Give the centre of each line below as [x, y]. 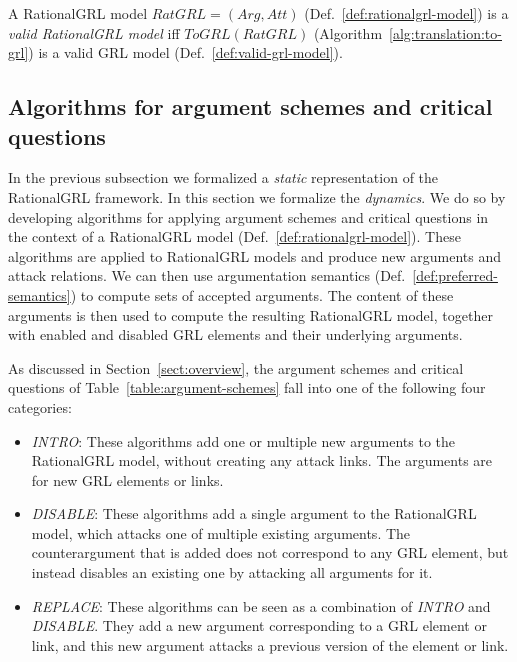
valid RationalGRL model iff [94, 32]
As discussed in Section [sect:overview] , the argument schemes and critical [236, 367]
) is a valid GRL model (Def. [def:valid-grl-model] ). [185, 52]
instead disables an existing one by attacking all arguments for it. [232, 572]
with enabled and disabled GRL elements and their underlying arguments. [235, 334]
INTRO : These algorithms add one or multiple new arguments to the [243, 440]
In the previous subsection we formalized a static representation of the [223, 177]
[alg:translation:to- [445, 32]
